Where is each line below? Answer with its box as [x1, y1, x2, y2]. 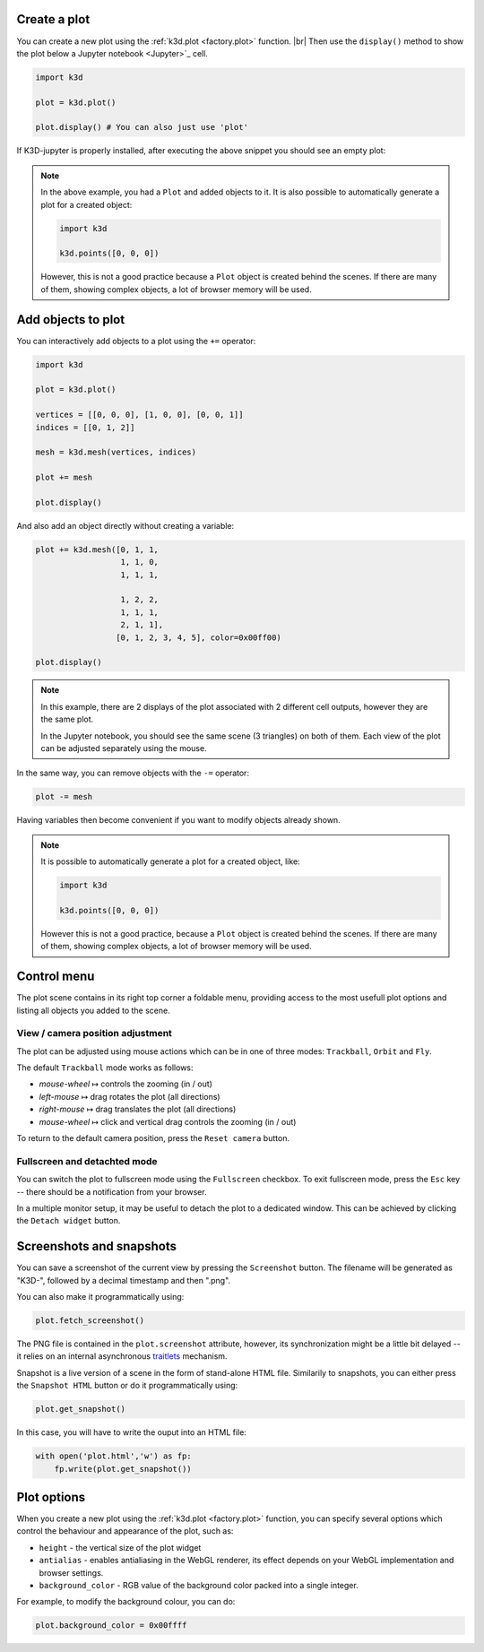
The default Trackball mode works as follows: [16, 1062, 194, 1073]
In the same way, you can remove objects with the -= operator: [16, 767, 250, 779]
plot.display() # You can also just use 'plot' [35, 122, 248, 133]
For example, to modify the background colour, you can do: [16, 1596, 236, 1607]
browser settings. [39, 1567, 104, 1578]
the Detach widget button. [16, 1215, 121, 1226]
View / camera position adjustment [16, 1027, 172, 1040]
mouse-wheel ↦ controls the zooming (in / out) [39, 1078, 212, 1089]
